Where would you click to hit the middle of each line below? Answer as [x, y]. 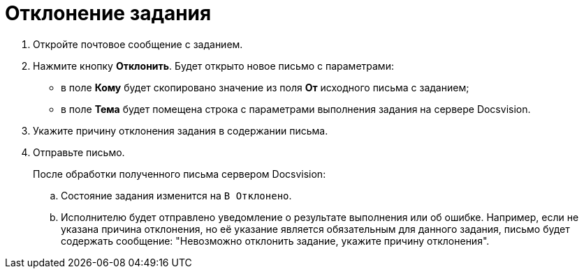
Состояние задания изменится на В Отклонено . [176, 195]
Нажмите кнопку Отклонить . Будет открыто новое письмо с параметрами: [213, 66]
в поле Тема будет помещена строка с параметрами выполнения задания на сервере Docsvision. [296, 109]
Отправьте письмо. [79, 152]
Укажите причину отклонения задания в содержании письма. [181, 130]
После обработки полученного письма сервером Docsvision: [180, 174]
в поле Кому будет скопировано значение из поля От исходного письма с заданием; [265, 87]
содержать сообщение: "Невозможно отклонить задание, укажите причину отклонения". [275, 241]
